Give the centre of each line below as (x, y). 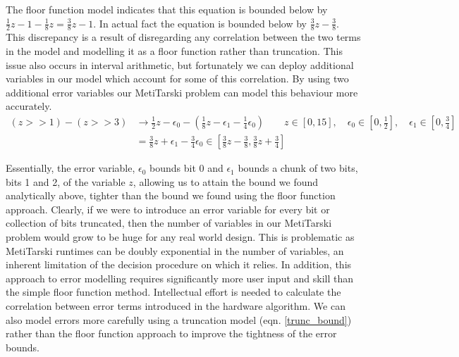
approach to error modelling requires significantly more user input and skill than (180, 278)
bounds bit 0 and (186, 168)
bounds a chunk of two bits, (298, 168)
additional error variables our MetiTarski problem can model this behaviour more (182, 92)
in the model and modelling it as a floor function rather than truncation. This (174, 51)
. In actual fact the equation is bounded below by (200, 23)
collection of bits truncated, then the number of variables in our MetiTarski (169, 223)
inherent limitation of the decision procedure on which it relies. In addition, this (179, 264)
